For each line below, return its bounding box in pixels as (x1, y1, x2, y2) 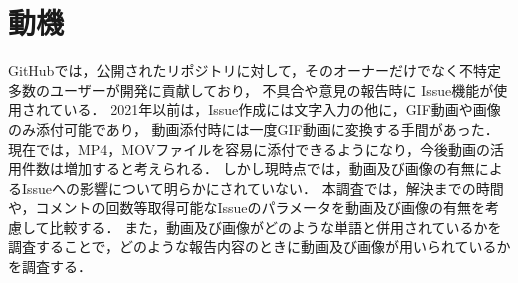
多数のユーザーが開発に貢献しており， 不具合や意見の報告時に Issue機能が (8, 79, 494, 100)
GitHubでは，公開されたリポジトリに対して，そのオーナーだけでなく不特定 (8, 60, 501, 81)
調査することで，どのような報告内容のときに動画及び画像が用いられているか (8, 236, 511, 257)
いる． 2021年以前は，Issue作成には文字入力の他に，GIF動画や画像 (63, 99, 501, 120)
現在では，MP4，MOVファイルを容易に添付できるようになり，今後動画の (8, 138, 490, 159)
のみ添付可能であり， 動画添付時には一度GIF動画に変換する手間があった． (8, 118, 499, 139)
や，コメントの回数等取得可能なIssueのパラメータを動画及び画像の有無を (8, 197, 486, 218)
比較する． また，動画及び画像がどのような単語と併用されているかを (49, 216, 502, 237)
